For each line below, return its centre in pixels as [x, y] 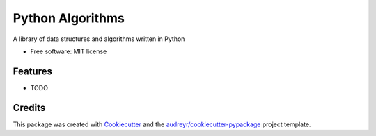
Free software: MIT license [69, 51]
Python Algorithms [69, 18]
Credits [29, 108]
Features [32, 71]
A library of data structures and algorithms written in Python [99, 39]
